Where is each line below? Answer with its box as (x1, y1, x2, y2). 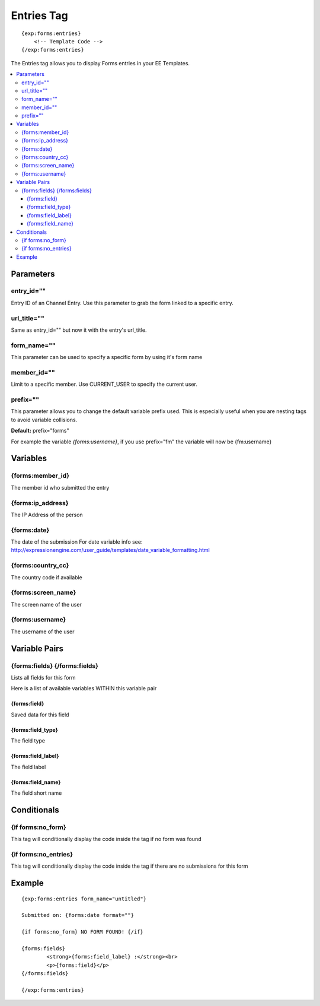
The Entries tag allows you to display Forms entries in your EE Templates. (11, 59, 190, 66)
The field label (11, 763, 46, 770)
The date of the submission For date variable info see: (11, 538, 143, 545)
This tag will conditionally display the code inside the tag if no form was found (11, 836, 201, 843)
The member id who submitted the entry (11, 484, 110, 491)
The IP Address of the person (11, 511, 83, 518)
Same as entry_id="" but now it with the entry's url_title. (11, 326, 147, 334)
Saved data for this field (11, 711, 69, 718)
